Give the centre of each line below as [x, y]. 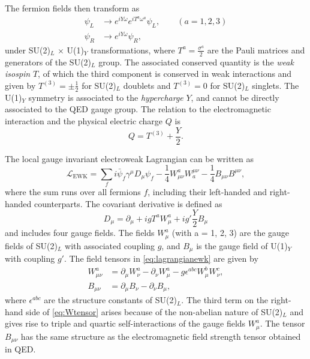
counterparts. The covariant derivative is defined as [128, 203]
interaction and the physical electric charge [84, 121]
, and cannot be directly [235, 97]
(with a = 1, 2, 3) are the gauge [231, 233]
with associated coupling [110, 245]
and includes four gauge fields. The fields [80, 233]
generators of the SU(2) [48, 62]
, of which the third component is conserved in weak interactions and [165, 74]
